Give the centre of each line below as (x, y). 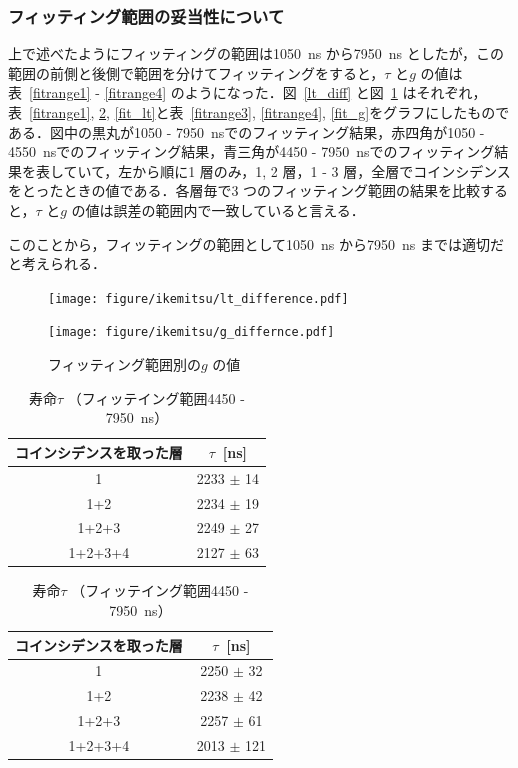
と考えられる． (57, 263)
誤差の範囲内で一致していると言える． (239, 209)
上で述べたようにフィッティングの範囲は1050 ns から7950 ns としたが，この (256, 53)
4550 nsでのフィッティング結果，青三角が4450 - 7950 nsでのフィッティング (251, 151)
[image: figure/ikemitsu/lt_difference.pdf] (198, 298)
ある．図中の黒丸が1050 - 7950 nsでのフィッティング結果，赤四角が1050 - (246, 131)
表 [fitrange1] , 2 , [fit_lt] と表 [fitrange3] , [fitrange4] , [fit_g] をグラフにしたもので (259, 112)
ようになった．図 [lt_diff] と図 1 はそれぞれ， (335, 92)
